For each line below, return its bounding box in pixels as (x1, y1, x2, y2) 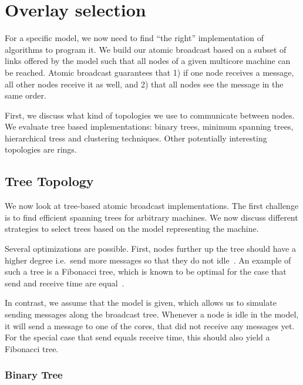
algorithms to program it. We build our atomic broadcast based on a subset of (5, 43, 287, 55)
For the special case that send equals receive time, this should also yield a (5, 331, 270, 343)
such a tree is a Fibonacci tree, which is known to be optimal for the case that (5, 265, 287, 278)
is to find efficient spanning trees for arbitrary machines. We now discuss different (5, 211, 298, 223)
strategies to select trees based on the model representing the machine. (5, 222, 259, 235)
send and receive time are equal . (5, 276, 124, 289)
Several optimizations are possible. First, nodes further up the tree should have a (5, 242, 296, 255)
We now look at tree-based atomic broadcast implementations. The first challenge (5, 200, 299, 212)
